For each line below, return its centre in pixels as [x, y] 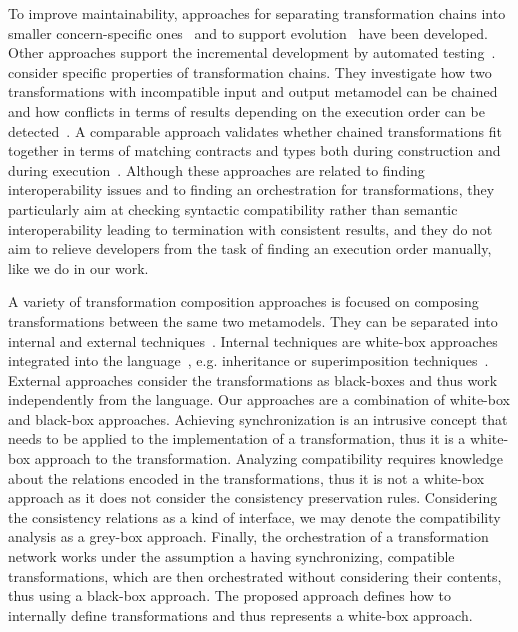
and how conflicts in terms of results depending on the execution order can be [246, 110]
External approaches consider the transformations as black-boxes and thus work [253, 379]
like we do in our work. [78, 267]
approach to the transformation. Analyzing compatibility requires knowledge [269, 458]
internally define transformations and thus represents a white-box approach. [240, 614]
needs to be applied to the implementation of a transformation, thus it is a [237, 438]
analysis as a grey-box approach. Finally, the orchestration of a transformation [248, 536]
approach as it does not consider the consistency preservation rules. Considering [253, 497]
